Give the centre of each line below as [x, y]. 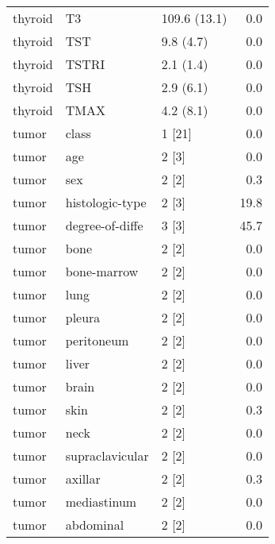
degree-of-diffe [104, 225]
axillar [83, 478]
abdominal [95, 525]
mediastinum [101, 502]
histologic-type [106, 202]
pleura [83, 317]
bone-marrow [102, 271]
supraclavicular [107, 455]
